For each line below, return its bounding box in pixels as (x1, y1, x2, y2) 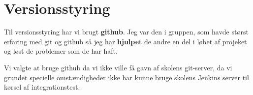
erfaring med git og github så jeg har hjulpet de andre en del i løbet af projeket (4, 36, 247, 46)
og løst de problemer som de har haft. (4, 46, 118, 56)
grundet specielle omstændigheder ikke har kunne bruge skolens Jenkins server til (4, 72, 249, 82)
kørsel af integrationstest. (4, 82, 80, 92)
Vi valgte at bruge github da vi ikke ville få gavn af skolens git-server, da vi (4, 62, 232, 72)
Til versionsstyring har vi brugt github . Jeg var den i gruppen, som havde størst (4, 27, 249, 37)
